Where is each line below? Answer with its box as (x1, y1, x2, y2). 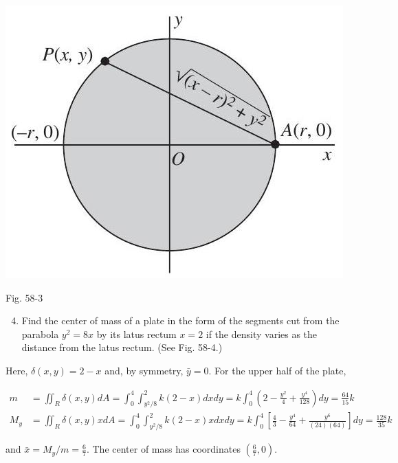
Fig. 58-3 (5, 290, 43, 304)
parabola (21, 326, 59, 341)
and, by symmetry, (104, 363, 184, 377)
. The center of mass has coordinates (86, 442, 241, 456)
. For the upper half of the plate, (208, 363, 346, 377)
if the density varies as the (206, 326, 318, 341)
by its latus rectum (96, 326, 177, 341)
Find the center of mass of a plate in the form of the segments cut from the (21, 313, 340, 328)
